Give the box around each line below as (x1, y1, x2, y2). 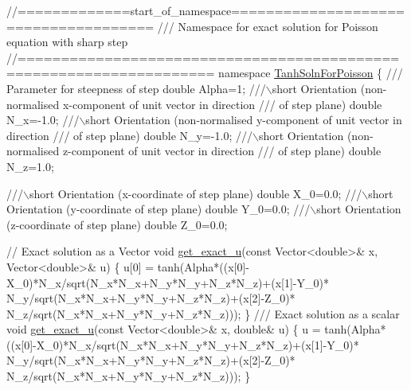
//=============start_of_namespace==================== (6, 2, 405, 18)
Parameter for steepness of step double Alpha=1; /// (6, 80, 266, 96)
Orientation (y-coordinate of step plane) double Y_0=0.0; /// (6, 201, 311, 217)
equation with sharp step (6, 33, 128, 50)
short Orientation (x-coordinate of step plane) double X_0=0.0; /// (29, 185, 362, 201)
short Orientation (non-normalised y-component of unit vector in (85, 111, 402, 128)
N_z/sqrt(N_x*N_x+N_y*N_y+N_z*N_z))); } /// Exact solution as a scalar (6, 305, 400, 322)
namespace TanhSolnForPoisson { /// (218, 64, 403, 81)
